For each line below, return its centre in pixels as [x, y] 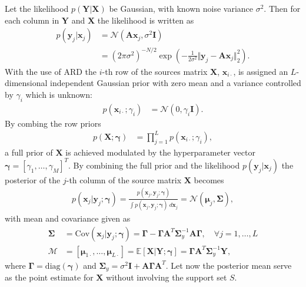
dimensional [26, 83]
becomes [209, 179]
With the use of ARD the [51, 71]
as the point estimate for [49, 277]
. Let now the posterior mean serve [229, 265]
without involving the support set [167, 277]
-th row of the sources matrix [155, 71]
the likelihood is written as [146, 20]
